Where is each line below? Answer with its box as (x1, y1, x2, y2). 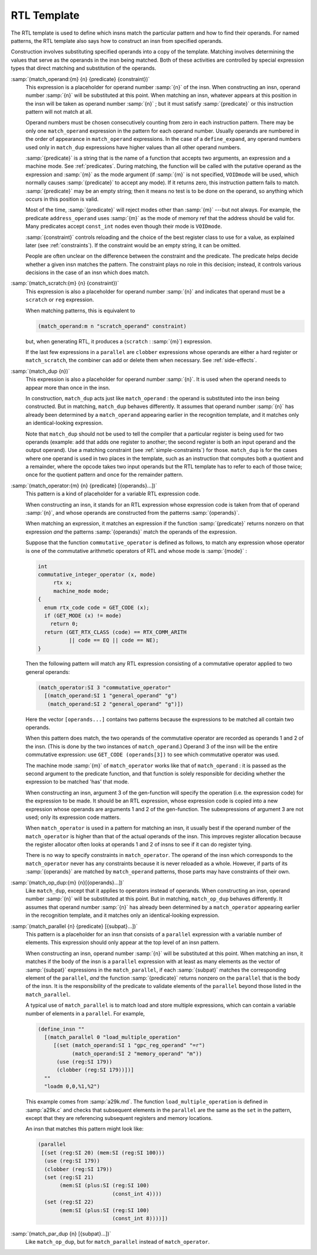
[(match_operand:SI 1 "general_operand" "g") (44, 693, 177, 699)
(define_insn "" (38, 1025, 85, 1033)
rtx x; (53, 579, 73, 586)
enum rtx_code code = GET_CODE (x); (44, 604, 150, 610)
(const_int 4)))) (112, 1190, 162, 1197)
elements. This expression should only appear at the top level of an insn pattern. (25, 939, 220, 946)
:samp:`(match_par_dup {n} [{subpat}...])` (11, 1230, 112, 1237)
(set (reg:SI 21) (44, 1174, 94, 1180)
